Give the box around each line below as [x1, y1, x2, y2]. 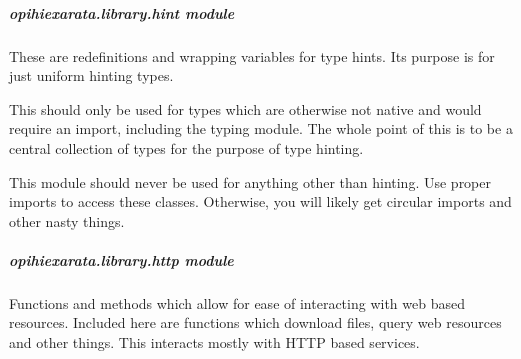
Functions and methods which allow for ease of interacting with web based [9, 292, 465, 313]
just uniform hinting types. [9, 65, 174, 86]
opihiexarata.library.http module [9, 249, 234, 270]
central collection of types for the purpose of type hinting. [9, 137, 364, 158]
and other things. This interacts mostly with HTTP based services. [9, 332, 420, 353]
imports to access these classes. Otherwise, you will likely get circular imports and [9, 191, 512, 212]
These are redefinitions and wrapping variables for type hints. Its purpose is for [9, 45, 495, 66]
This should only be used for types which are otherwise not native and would [9, 98, 482, 119]
